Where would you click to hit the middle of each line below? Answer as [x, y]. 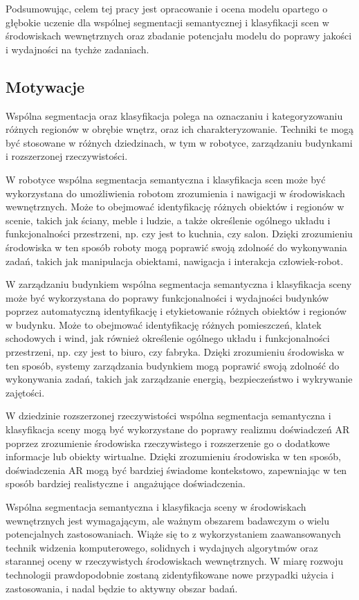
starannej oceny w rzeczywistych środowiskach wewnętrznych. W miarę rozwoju [175, 561]
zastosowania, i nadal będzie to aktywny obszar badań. [122, 588]
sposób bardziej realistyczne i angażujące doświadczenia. [126, 483]
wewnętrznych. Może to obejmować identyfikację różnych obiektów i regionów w [175, 207]
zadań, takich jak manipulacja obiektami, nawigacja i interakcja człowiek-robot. [175, 261]
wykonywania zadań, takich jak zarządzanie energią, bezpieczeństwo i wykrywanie [179, 379]
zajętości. [25, 392]
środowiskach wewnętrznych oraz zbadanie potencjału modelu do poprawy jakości [179, 36]
